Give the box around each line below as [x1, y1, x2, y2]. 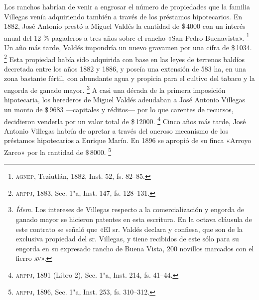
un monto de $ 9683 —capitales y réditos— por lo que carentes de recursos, [4, 104, 234, 114]
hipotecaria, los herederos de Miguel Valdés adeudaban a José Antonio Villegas [4, 94, 246, 105]
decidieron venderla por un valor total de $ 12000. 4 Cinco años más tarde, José [4, 114, 246, 126]
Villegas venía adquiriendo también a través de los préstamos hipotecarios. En [4, 11, 242, 21]
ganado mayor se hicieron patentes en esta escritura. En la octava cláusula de [15, 214, 252, 224]
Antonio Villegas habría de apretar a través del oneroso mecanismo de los [4, 125, 229, 136]
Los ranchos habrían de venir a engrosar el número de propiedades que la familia [4, 1, 250, 11]
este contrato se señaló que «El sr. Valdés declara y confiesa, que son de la [15, 224, 243, 234]
